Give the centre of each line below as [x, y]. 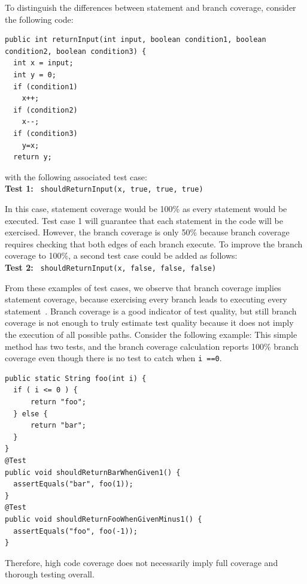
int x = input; [43, 63]
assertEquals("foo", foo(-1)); [75, 531]
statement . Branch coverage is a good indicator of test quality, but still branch [151, 311]
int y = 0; [35, 75]
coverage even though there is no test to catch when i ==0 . [113, 358]
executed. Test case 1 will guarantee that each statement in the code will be [144, 220]
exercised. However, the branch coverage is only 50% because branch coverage [147, 232]
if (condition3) [45, 133]
